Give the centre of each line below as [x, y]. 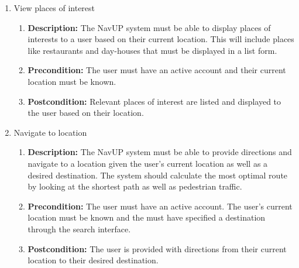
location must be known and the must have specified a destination [147, 217]
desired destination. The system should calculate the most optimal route [158, 175]
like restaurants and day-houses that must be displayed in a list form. [152, 50]
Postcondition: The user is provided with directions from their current [157, 248]
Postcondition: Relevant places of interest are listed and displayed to [154, 101]
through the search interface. [79, 229]
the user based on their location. [86, 113]
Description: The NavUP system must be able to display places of [149, 27]
